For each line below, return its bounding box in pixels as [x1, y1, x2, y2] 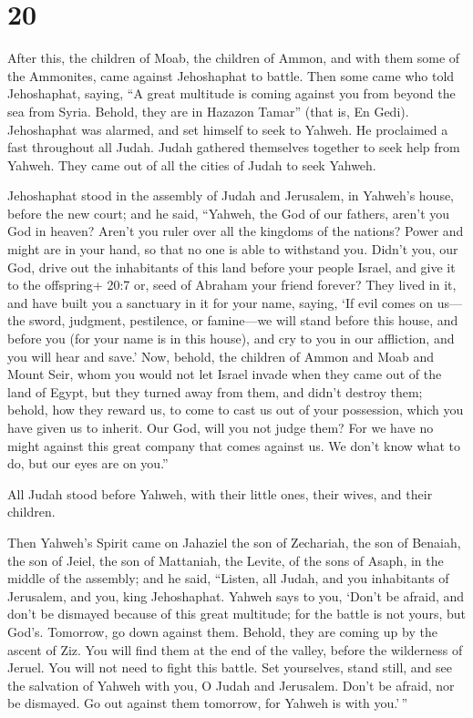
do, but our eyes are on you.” [7, 454, 169, 473]
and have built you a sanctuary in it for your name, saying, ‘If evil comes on [7, 292, 434, 312]
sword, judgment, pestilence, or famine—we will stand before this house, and [29, 311, 458, 330]
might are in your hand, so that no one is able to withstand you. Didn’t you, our [7, 240, 458, 259]
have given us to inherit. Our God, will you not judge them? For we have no [7, 418, 434, 436]
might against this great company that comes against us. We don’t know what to [7, 436, 461, 455]
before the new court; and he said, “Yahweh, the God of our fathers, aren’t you [7, 203, 450, 222]
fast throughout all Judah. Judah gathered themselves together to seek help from [7, 138, 460, 157]
